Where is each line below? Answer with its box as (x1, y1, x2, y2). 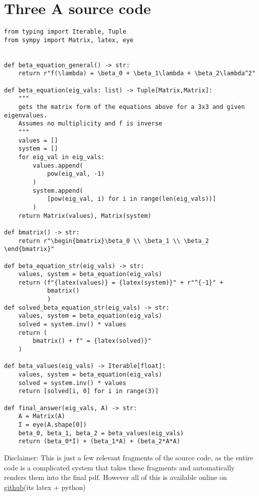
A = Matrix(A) (18, 413, 65, 420)
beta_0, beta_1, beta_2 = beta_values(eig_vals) (18, 429, 184, 437)
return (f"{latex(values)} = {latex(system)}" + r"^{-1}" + (18, 279, 223, 286)
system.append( (33, 187, 83, 194)
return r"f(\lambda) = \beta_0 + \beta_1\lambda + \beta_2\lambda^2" (18, 70, 256, 77)
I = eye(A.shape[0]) (18, 421, 87, 428)
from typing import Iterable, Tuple (4, 28, 126, 36)
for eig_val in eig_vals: (18, 153, 105, 161)
